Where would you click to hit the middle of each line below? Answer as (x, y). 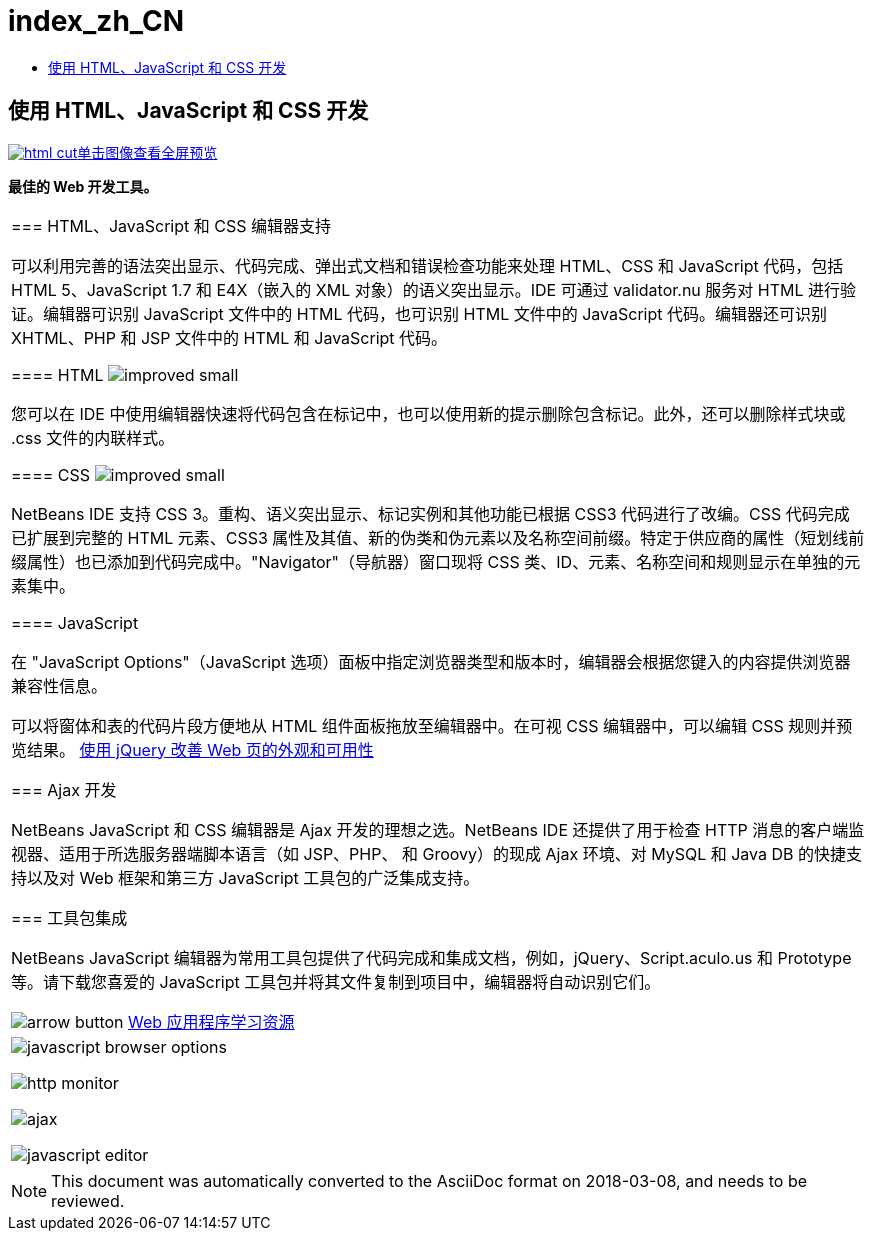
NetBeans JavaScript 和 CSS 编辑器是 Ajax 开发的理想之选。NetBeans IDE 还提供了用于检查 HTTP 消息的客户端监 (438, 829)
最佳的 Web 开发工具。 (83, 186)
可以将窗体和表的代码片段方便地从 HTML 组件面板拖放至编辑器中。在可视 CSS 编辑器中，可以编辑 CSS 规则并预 (432, 725)
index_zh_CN (96, 21)
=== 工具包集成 (69, 917)
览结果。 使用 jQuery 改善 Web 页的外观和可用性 (192, 749)
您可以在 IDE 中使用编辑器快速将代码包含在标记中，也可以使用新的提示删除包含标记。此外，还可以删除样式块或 (428, 413)
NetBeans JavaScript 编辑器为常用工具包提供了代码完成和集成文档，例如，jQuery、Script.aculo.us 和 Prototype (431, 957)
